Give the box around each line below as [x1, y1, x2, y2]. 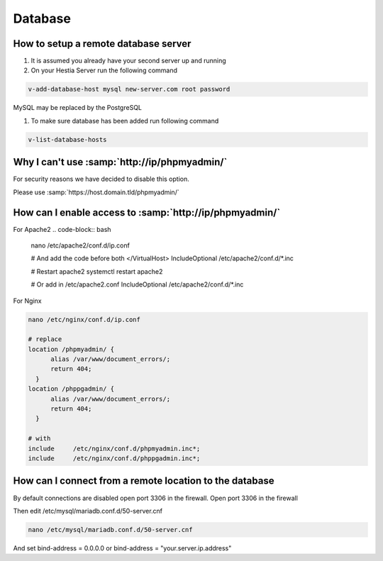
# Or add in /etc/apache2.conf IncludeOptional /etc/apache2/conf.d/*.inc [30, 280, 244, 289]
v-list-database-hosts [28, 135, 107, 143]
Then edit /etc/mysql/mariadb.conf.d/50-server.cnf [13, 506, 163, 515]
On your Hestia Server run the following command [30, 66, 177, 74]
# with [28, 435, 51, 443]
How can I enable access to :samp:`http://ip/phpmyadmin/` [13, 206, 281, 218]
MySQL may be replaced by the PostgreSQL [13, 104, 142, 112]
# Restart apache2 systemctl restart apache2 [30, 267, 163, 276]
